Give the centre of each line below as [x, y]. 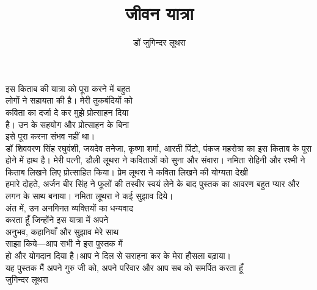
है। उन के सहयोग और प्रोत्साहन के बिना [67, 124]
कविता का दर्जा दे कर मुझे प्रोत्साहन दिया [67, 112]
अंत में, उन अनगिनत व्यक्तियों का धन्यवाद [69, 207]
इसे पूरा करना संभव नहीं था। [50, 136]
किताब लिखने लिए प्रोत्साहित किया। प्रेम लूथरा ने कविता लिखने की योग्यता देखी [127, 172]
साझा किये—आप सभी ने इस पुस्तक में [64, 243]
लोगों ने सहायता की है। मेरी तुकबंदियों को [69, 100]
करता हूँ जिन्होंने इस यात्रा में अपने [57, 220]
